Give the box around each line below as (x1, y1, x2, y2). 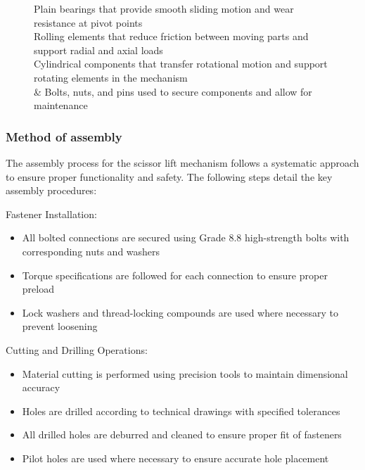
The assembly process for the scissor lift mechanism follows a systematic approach (6, 155, 359, 170)
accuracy (22, 380, 60, 395)
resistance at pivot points (34, 15, 143, 30)
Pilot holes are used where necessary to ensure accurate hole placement (22, 450, 329, 465)
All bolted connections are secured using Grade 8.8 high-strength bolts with (22, 230, 350, 245)
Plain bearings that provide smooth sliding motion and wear (34, 1, 294, 15)
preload (22, 281, 54, 296)
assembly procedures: (6, 183, 97, 198)
